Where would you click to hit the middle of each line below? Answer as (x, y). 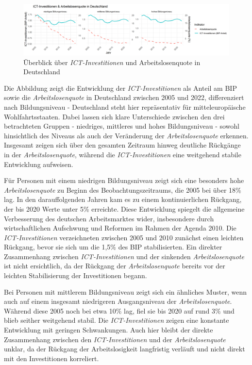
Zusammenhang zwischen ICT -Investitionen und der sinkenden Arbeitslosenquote (124, 256)
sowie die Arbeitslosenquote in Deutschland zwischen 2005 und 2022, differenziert (124, 97)
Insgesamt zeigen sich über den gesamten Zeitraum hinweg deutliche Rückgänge (122, 145)
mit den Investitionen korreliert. (51, 358)
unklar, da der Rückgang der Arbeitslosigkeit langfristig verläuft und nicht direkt (125, 349)
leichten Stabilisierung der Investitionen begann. (76, 275)
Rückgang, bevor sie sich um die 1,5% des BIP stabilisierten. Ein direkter (113, 247)
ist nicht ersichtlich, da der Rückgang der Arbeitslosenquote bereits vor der (115, 266)
